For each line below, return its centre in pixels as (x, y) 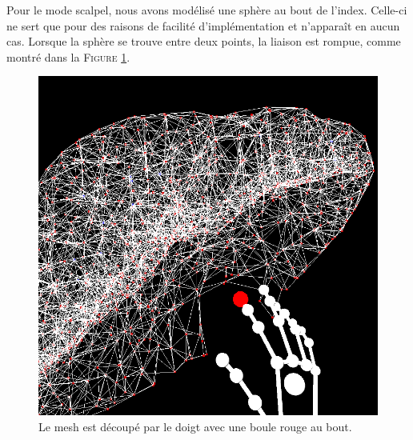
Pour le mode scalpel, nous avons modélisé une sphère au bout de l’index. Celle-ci (207, 10)
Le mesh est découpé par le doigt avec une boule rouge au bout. (195, 426)
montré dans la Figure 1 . (68, 56)
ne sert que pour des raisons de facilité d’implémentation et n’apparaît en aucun (203, 25)
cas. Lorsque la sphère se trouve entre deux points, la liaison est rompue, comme (204, 41)
